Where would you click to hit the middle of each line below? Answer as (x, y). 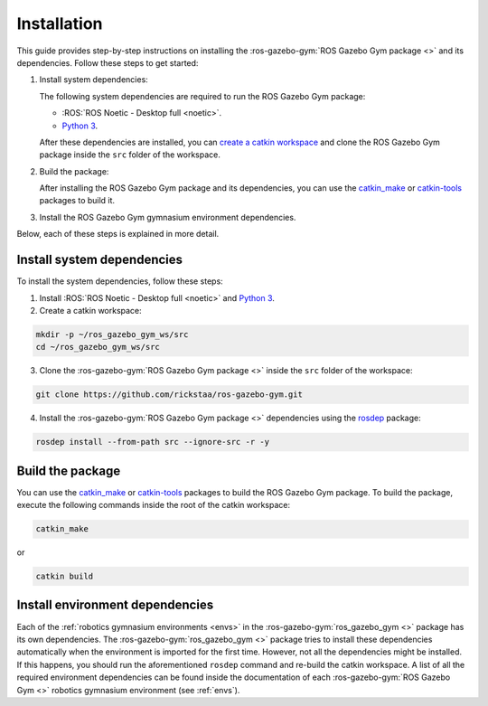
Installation (60, 24)
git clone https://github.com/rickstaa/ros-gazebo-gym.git (169, 395)
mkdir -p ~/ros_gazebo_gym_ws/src (112, 334)
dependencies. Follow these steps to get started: (108, 62)
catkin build (65, 577)
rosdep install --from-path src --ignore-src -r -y (153, 442)
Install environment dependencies (115, 605)
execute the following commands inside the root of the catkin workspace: (154, 505)
